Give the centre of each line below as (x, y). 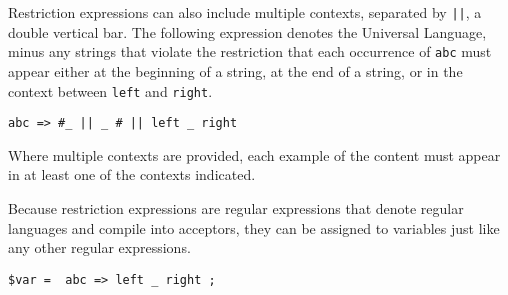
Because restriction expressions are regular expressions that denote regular (236, 208)
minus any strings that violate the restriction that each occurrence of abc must (250, 51)
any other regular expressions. (99, 247)
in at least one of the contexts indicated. (132, 174)
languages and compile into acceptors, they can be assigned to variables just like (254, 227)
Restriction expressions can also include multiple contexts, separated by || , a (245, 12)
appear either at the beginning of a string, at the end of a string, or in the (235, 70)
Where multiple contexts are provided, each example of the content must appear (254, 154)
